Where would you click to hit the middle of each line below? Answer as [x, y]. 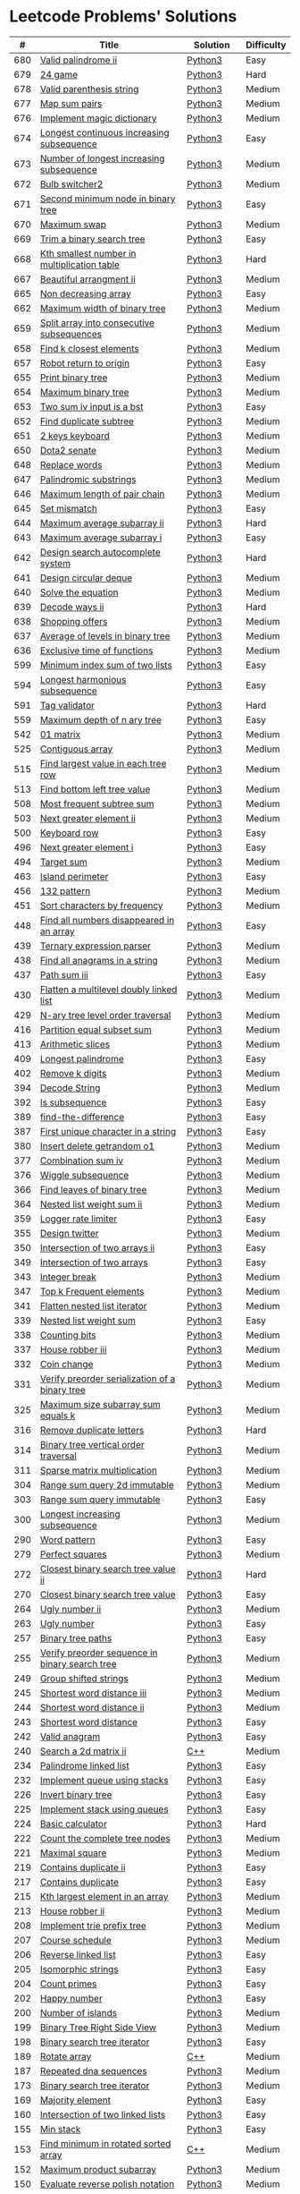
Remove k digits [73, 1073]
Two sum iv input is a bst [92, 406]
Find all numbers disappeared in [107, 920]
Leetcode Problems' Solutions [123, 17]
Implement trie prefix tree [93, 1926]
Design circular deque [86, 577]
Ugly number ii [71, 1609]
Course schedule [75, 1940]
